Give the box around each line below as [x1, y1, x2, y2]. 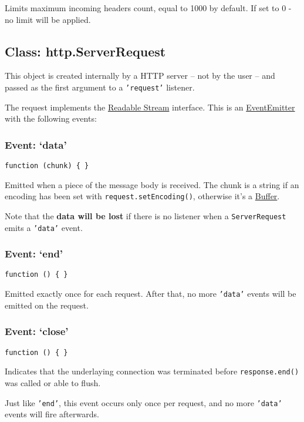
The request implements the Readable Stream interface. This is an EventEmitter [5, 101, 295, 113]
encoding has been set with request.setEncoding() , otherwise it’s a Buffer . [5, 190, 280, 202]
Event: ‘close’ [5, 324, 69, 339]
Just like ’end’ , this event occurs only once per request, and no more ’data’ [5, 396, 282, 408]
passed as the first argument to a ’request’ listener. [5, 81, 195, 93]
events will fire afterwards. [5, 408, 99, 420]
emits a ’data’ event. [5, 221, 83, 233]
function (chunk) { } [5, 162, 89, 170]
